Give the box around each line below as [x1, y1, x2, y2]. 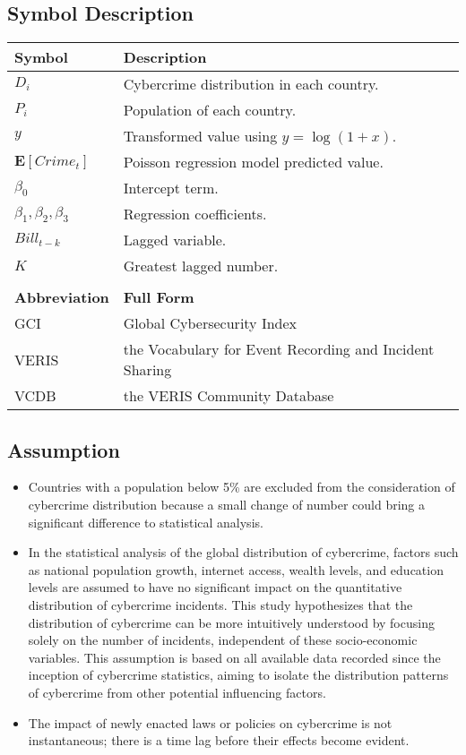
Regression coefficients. [123, 203, 267, 225]
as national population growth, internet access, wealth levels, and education [28, 560, 444, 579]
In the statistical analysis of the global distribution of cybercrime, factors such [28, 543, 459, 562]
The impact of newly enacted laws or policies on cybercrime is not [28, 713, 393, 732]
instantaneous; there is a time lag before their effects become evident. [28, 731, 410, 750]
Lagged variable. [123, 229, 227, 251]
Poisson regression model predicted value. [123, 151, 384, 173]
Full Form [123, 287, 194, 308]
